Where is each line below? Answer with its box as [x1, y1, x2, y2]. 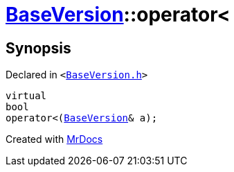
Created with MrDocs [6, 133, 103, 146]
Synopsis [6, 39, 71, 57]
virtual [6, 90, 47, 102]
